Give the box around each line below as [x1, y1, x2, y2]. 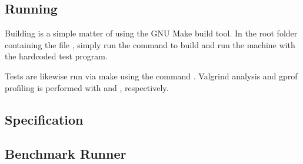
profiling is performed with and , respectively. [5, 81, 169, 93]
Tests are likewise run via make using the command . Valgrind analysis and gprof [5, 69, 298, 82]
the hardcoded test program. [5, 50, 108, 62]
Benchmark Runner [5, 145, 126, 163]
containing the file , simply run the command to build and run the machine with [5, 38, 295, 51]
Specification [5, 110, 84, 128]
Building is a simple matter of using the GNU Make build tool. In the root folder [5, 27, 298, 39]
